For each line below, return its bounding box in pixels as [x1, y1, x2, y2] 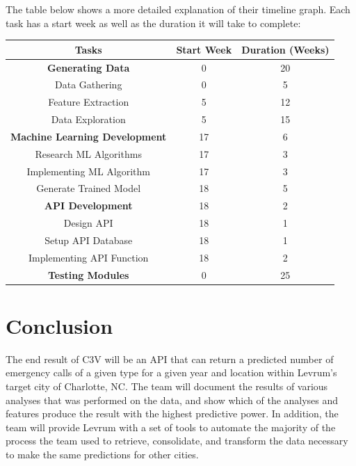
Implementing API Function [29, 250, 149, 264]
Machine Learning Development [10, 129, 167, 143]
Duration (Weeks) [241, 42, 330, 56]
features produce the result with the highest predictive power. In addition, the [6, 406, 339, 421]
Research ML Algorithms [35, 146, 142, 161]
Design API [63, 216, 113, 230]
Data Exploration [51, 112, 126, 127]
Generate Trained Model [36, 181, 141, 195]
